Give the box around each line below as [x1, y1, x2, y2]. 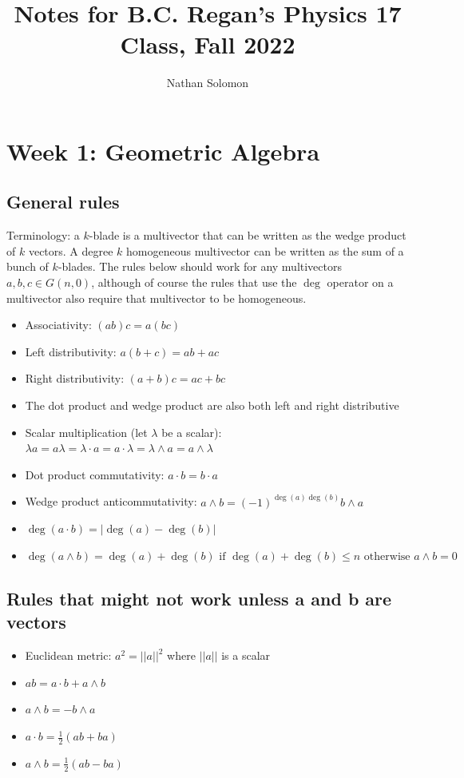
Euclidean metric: [25, 647, 112, 664]
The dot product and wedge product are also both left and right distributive [25, 397, 399, 414]
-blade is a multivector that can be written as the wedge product [89, 227, 406, 244]
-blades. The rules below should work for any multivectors [58, 258, 342, 275]
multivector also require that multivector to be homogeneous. [6, 289, 307, 306]
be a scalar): [161, 423, 222, 440]
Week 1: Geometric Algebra [6, 134, 320, 167]
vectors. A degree [28, 242, 113, 259]
